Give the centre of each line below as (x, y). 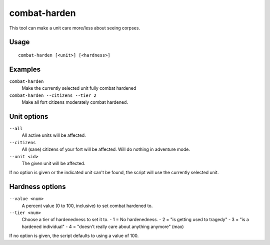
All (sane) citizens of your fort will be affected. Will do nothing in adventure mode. (106, 149)
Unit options (29, 117)
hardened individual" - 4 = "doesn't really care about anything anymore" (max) (103, 227)
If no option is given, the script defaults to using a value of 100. (74, 236)
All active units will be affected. (54, 135)
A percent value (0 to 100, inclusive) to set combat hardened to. (87, 206)
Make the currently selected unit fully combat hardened (79, 88)
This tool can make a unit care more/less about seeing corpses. (74, 28)
